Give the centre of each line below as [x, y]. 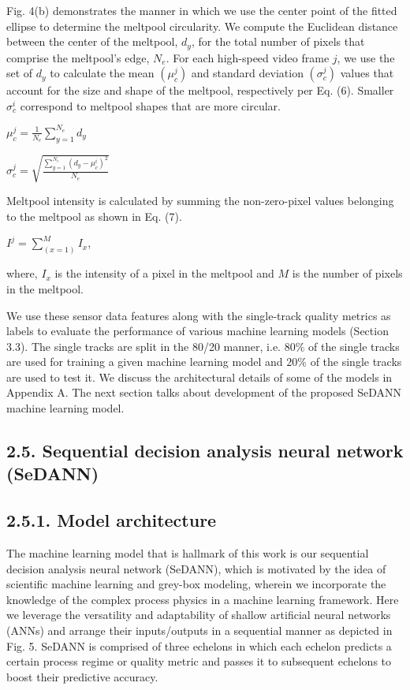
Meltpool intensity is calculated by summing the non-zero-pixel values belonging [200, 201]
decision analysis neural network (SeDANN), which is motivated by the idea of [196, 568]
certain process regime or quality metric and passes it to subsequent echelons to [199, 661]
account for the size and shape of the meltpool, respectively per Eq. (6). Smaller [200, 90]
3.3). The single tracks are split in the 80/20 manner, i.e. [143, 346]
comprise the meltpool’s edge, [78, 57]
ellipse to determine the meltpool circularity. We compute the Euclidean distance [202, 26]
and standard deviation [247, 73]
